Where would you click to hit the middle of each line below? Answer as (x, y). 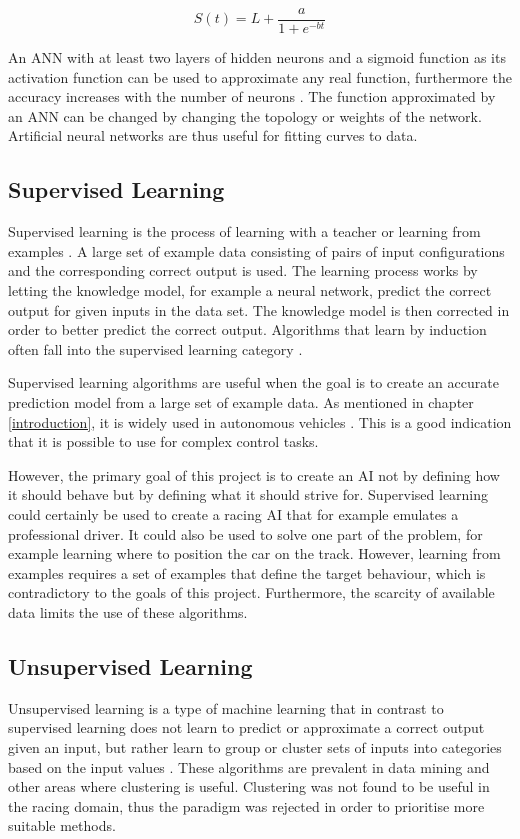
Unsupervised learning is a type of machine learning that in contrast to (226, 707)
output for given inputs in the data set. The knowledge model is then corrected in (259, 309)
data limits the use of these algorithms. (128, 611)
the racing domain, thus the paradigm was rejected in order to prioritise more (246, 805)
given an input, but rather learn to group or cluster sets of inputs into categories (255, 746)
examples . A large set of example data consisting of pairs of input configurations (256, 250)
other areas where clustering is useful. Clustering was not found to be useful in (249, 786)
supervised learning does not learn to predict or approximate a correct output (246, 727)
